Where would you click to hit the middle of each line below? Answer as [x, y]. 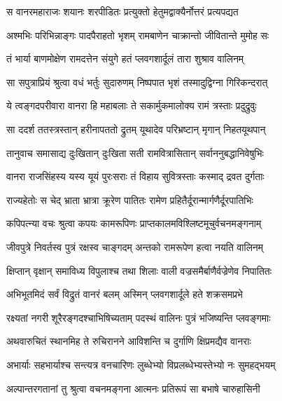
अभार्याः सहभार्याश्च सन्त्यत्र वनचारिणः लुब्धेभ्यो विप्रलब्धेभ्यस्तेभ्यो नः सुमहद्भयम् [141, 364]
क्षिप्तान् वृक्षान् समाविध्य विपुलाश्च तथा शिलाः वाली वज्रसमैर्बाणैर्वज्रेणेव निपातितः [139, 270]
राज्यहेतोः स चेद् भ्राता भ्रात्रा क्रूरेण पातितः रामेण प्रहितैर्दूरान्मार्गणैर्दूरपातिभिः [130, 199]
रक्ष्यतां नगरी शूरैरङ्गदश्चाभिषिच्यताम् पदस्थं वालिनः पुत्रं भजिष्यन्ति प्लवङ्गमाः [139, 317]
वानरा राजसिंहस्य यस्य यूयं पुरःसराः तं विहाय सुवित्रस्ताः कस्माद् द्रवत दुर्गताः [135, 176]
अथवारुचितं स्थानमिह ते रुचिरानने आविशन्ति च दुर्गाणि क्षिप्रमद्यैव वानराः [129, 341]
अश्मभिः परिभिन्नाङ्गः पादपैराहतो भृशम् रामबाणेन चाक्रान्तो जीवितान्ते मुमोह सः [138, 35]
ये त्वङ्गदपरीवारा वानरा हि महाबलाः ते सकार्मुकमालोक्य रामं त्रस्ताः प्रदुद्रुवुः [132, 106]
